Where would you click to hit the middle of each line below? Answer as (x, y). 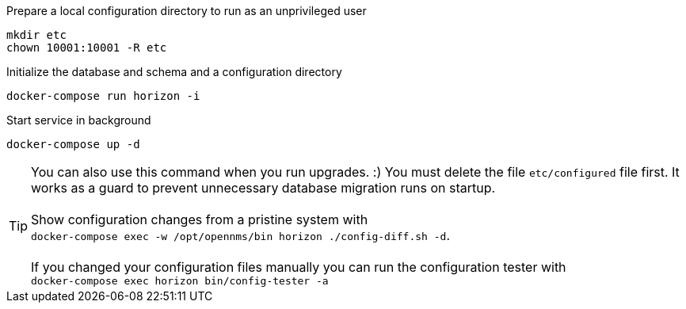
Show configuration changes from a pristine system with (200, 219)
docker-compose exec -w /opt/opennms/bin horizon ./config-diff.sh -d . (240, 235)
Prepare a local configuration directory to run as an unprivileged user (187, 11)
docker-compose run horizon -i (103, 96)
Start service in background (79, 120)
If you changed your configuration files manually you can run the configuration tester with (299, 267)
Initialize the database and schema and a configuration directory (174, 72)
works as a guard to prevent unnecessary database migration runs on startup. (263, 188)
